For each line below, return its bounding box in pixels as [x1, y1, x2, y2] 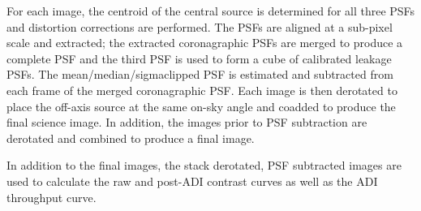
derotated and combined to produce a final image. [6, 129, 255, 146]
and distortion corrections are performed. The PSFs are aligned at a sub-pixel [6, 18, 393, 35]
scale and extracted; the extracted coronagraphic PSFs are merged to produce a [6, 34, 403, 51]
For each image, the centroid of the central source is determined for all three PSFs [6, 2, 415, 19]
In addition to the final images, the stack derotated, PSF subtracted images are [6, 157, 402, 174]
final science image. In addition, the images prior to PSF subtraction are [6, 114, 367, 131]
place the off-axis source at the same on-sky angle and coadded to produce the [6, 97, 396, 114]
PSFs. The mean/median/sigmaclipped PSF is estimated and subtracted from [6, 66, 393, 83]
